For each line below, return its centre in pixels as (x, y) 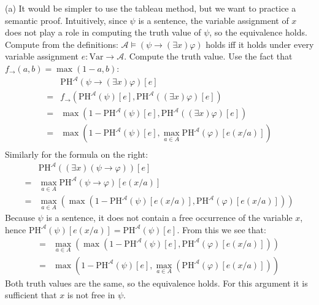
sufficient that (31, 295)
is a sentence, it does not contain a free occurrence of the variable (169, 218)
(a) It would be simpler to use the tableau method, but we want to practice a (151, 8)
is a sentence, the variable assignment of (213, 20)
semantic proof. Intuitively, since (66, 20)
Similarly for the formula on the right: (77, 154)
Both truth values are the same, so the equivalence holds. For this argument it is (156, 283)
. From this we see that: (221, 229)
